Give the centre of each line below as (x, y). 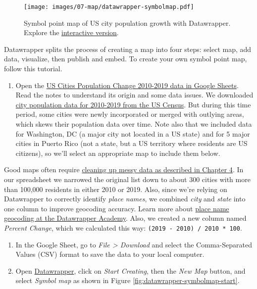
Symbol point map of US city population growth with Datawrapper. (127, 23)
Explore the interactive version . (71, 32)
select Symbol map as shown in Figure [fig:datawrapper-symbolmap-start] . (128, 280)
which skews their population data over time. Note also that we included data (134, 124)
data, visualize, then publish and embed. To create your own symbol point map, (126, 59)
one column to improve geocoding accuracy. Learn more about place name (117, 208)
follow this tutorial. (33, 69)
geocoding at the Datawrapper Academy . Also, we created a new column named (125, 218)
